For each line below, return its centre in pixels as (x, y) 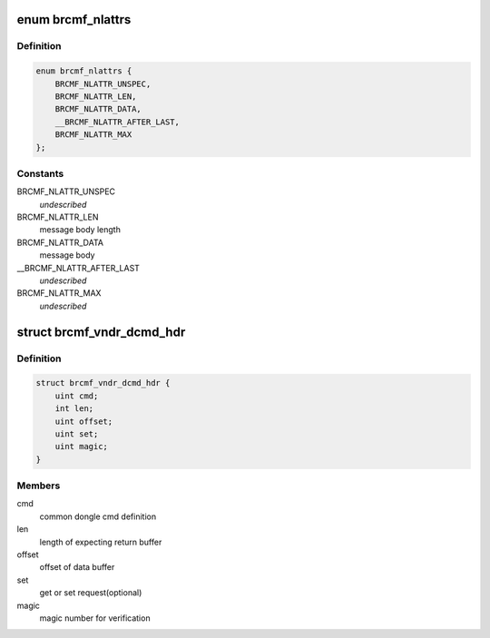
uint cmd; (77, 396)
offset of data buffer (77, 567)
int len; (74, 409)
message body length (80, 230)
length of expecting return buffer (101, 542)
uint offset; (84, 421)
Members (39, 486)
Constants (40, 173)
